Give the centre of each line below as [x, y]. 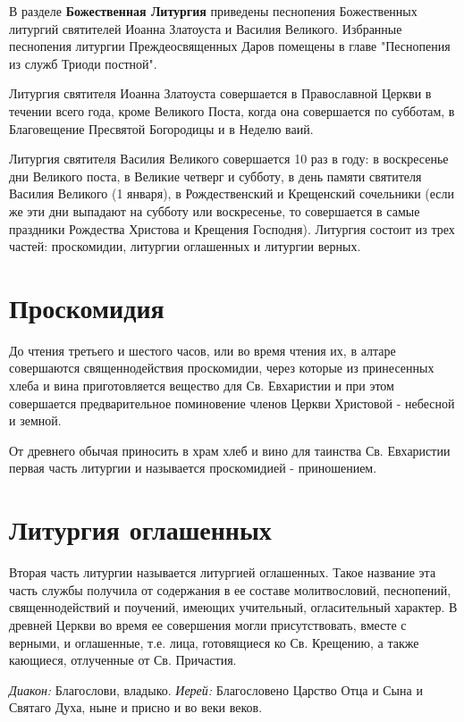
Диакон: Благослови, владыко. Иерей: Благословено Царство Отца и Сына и [216, 689]
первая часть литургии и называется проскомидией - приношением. [193, 468]
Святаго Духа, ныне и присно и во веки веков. [136, 707]
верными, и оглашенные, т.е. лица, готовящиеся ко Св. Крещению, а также [214, 642]
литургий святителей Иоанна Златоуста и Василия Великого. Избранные [206, 28]
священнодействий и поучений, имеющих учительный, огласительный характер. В [233, 607]
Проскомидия [87, 307]
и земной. [35, 420]
